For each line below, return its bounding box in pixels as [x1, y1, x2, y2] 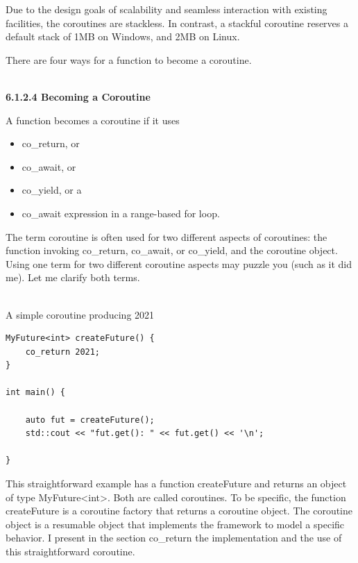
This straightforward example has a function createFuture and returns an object [6, 476, 347, 491]
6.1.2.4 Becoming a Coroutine [6, 89, 151, 103]
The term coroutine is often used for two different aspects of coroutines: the [6, 229, 327, 244]
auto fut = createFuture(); [25, 414, 155, 425]
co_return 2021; [25, 346, 101, 357]
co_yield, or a [22, 183, 82, 197]
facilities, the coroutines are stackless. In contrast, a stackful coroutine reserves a [6, 15, 348, 30]
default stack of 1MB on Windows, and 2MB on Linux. [6, 29, 240, 44]
